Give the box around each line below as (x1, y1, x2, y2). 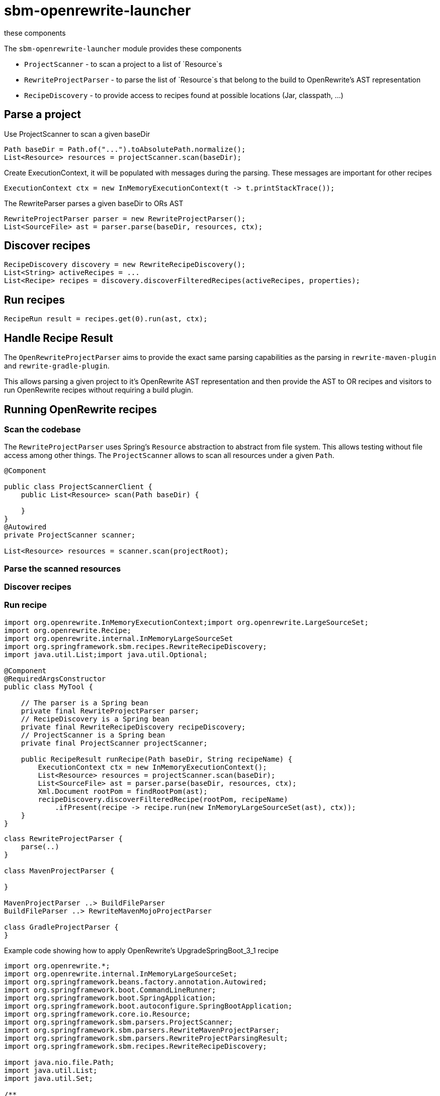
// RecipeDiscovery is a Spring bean (21, 714, 169, 723)
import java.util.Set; (4, 1074, 94, 1082)
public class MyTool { (4, 682, 94, 691)
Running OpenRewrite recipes (4, 403, 157, 416)
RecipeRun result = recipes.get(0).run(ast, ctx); (4, 315, 208, 323)
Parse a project (4, 108, 81, 121)
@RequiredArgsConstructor (4, 674, 106, 683)
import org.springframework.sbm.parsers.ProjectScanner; (4, 1018, 233, 1026)
